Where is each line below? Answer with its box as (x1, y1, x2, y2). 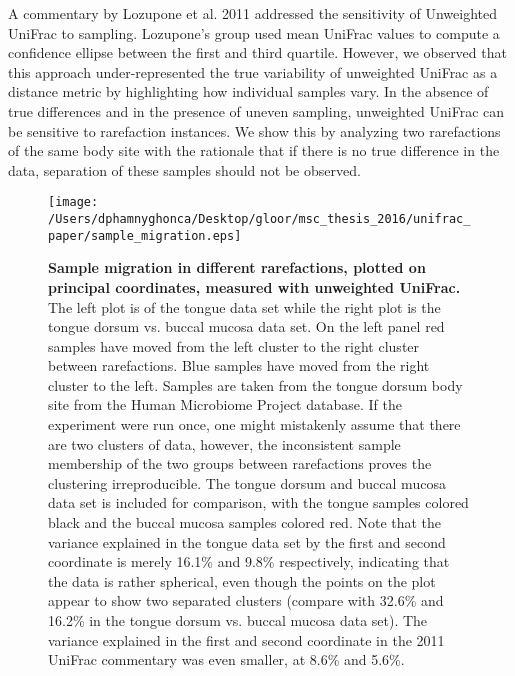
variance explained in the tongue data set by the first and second (48, 531, 446, 552)
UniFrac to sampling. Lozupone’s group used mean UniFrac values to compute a (8, 22, 500, 43)
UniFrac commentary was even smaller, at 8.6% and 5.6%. (48, 649, 405, 670)
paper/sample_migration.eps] (48, 228, 242, 243)
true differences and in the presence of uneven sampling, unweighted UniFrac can (8, 100, 505, 121)
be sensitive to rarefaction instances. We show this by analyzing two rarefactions (8, 120, 501, 141)
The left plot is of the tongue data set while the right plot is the (48, 296, 441, 317)
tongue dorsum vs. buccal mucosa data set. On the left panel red (48, 316, 445, 337)
